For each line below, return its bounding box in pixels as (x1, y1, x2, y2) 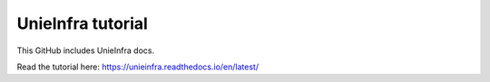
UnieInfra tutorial (16, 14, 149, 33)
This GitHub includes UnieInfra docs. (16, 45, 154, 56)
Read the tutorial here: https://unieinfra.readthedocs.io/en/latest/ (16, 61, 259, 72)
